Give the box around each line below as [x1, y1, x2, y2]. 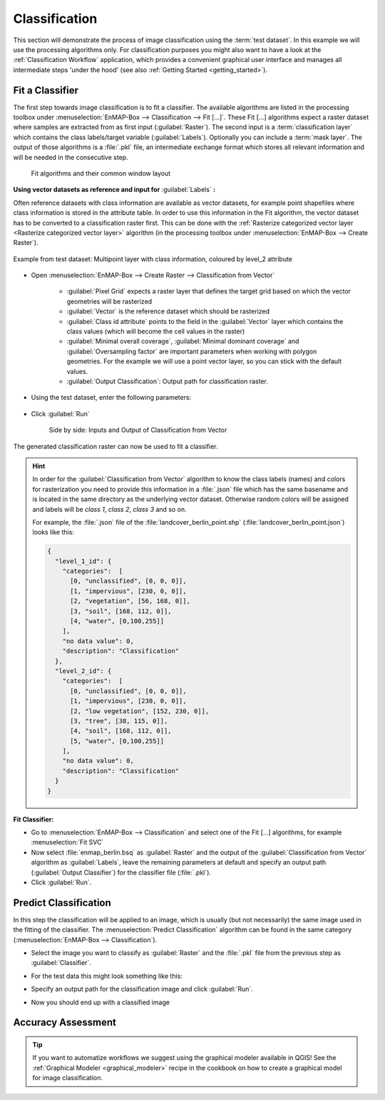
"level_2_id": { [54, 667, 112, 675]
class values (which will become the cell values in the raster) [66, 327, 245, 335]
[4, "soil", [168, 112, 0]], [70, 727, 172, 735]
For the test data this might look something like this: [31, 972, 183, 980]
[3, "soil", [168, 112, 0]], [70, 607, 172, 615]
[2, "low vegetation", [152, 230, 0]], [70, 707, 210, 715]
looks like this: [32, 528, 75, 537]
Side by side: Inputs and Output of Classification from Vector [48, 425, 227, 435]
